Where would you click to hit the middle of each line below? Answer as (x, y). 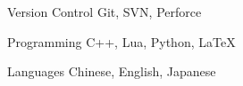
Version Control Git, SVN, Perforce (105, 12)
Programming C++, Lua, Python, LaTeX (121, 41)
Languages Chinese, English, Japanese (112, 71)
